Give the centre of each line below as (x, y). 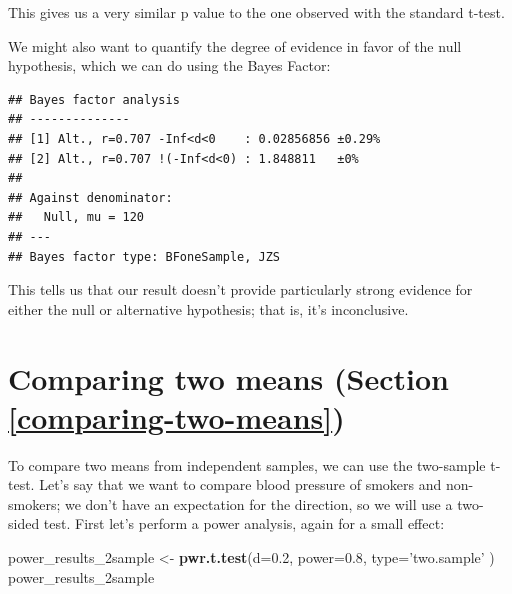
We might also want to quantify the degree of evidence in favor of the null (235, 45)
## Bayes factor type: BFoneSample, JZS (144, 256)
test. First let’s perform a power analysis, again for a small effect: (244, 523)
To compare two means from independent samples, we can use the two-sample (247, 464)
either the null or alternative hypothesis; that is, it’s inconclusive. (208, 308)
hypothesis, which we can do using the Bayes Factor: (169, 65)
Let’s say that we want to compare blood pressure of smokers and (240, 484)
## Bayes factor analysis (94, 99)
